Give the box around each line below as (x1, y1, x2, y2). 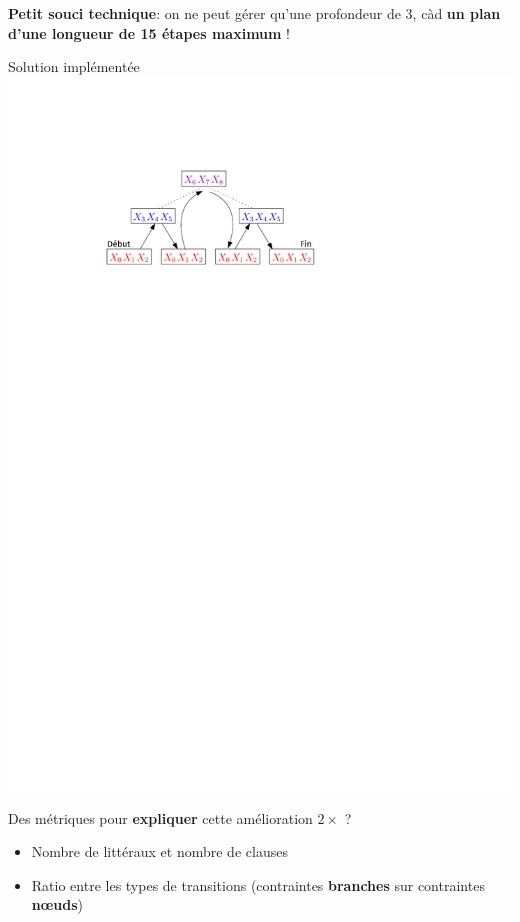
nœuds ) (31, 894, 83, 915)
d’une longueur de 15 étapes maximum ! (8, 22, 291, 43)
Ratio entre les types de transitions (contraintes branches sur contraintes (31, 874, 485, 895)
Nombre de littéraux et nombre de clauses (31, 841, 288, 862)
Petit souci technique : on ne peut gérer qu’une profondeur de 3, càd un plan (8, 3, 501, 23)
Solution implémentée (8, 56, 140, 77)
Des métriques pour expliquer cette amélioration (8, 807, 313, 828)
